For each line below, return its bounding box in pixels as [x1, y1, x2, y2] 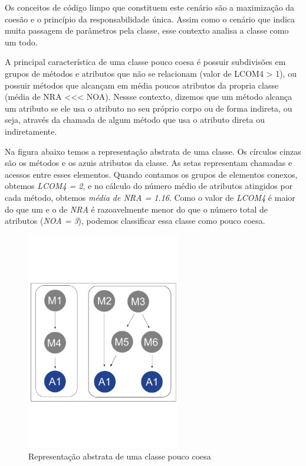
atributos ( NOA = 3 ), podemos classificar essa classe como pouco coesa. [5, 214, 265, 227]
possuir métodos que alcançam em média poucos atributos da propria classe [5, 79, 279, 91]
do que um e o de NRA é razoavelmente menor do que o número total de [5, 203, 268, 215]
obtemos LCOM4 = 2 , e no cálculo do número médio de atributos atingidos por [5, 180, 293, 192]
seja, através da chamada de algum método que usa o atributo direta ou [5, 113, 265, 126]
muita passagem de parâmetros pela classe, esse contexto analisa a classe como [5, 24, 289, 37]
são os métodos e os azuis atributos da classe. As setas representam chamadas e [5, 157, 292, 169]
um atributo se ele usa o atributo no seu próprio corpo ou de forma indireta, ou [5, 102, 292, 114]
